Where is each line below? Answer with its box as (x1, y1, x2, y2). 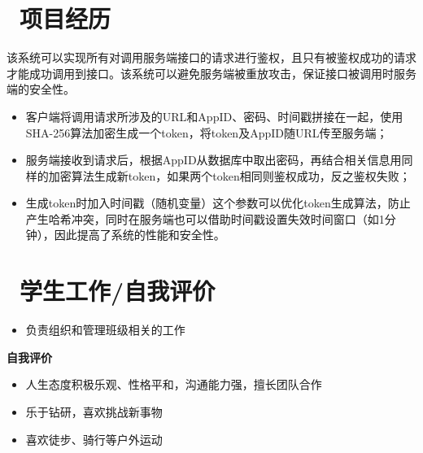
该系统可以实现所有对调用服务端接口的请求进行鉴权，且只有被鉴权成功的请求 (7, 49, 416, 66)
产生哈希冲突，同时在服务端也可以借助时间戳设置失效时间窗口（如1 (25, 210, 385, 227)
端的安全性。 (7, 81, 75, 98)
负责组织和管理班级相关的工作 (25, 321, 185, 338)
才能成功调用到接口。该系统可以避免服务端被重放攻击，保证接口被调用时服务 (7, 64, 416, 81)
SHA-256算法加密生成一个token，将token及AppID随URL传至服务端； (25, 124, 388, 141)
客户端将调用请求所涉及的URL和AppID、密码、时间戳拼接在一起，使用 (25, 107, 403, 124)
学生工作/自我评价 (20, 274, 216, 307)
